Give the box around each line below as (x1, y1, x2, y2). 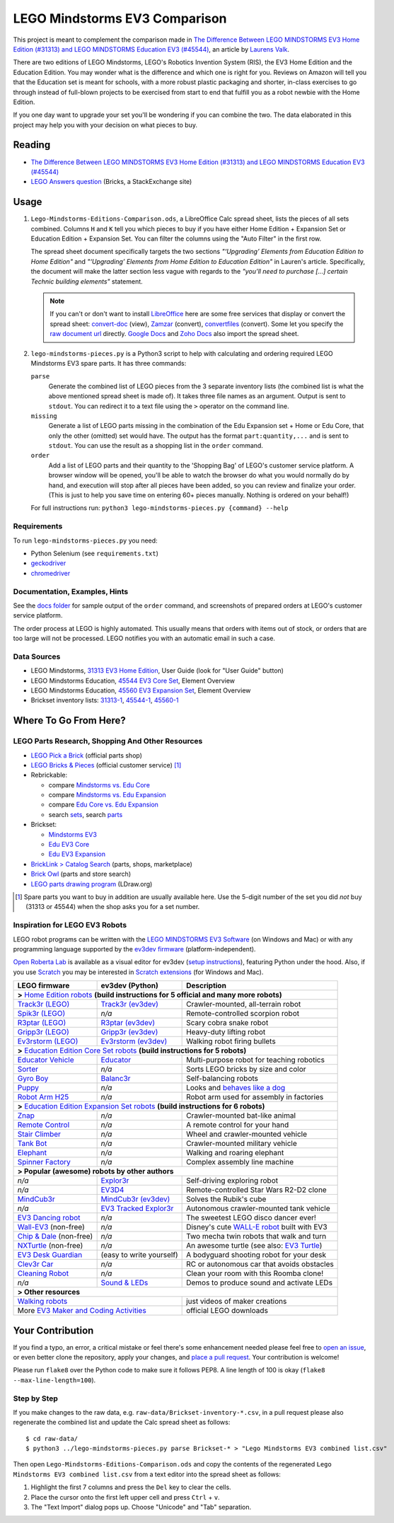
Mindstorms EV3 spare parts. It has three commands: (30, 359, 187, 367)
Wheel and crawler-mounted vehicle (186, 1129, 308, 1139)
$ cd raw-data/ (25, 1435, 79, 1442)
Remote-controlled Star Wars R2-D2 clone (186, 1185, 327, 1195)
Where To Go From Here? (13, 714, 127, 726)
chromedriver (30, 569, 71, 577)
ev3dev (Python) (100, 980, 159, 990)
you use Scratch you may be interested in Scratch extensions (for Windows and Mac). (13, 968, 264, 976)
